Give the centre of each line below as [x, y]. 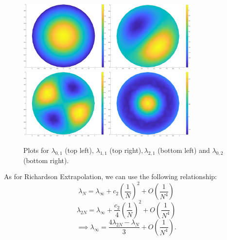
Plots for [36, 150]
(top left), [79, 150]
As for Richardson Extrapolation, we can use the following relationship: [111, 176]
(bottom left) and [184, 150]
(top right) [125, 150]
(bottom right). [46, 160]
